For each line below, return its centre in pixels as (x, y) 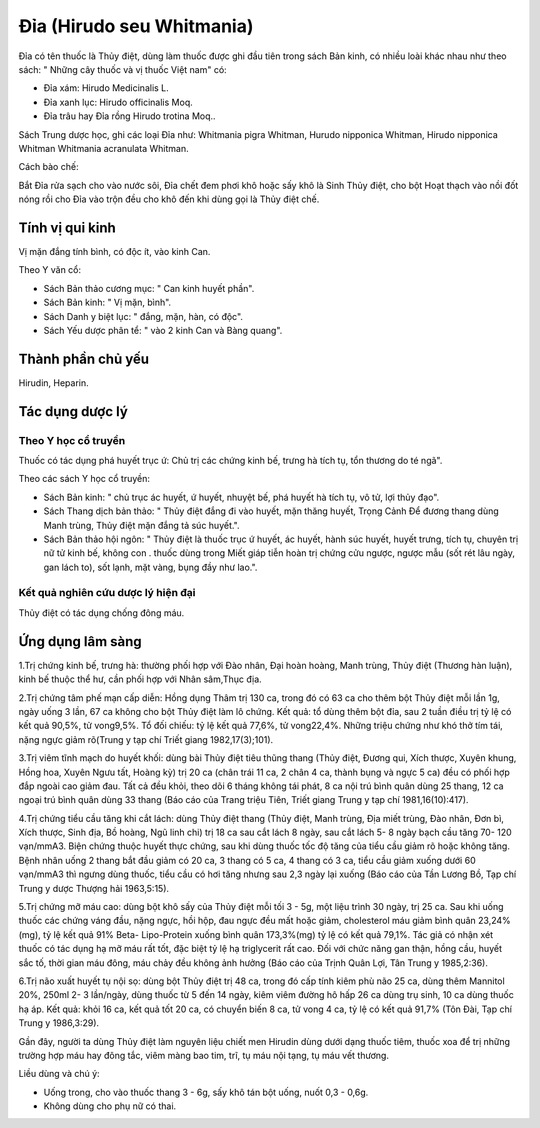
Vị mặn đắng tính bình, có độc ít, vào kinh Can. (114, 251)
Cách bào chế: (48, 167)
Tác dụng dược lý (73, 411)
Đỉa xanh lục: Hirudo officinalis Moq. (118, 102)
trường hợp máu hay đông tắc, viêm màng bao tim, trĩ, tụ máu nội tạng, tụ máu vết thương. (204, 1055)
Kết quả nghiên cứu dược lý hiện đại (107, 593)
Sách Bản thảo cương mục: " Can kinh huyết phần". (149, 288)
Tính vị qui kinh (67, 227)
